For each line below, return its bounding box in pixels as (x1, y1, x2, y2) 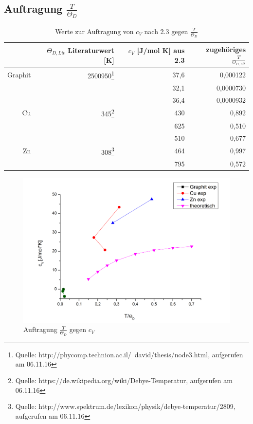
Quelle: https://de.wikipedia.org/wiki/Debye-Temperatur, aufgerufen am (15, 375, 233, 385)
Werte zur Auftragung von (55, 26, 134, 36)
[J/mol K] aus (137, 45, 185, 55)
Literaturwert (68, 45, 114, 55)
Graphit (7, 70, 31, 80)
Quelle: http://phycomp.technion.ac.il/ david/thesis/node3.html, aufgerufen (15, 349, 243, 359)
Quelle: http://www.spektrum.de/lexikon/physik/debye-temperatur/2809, (15, 401, 235, 411)
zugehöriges (206, 44, 246, 54)
